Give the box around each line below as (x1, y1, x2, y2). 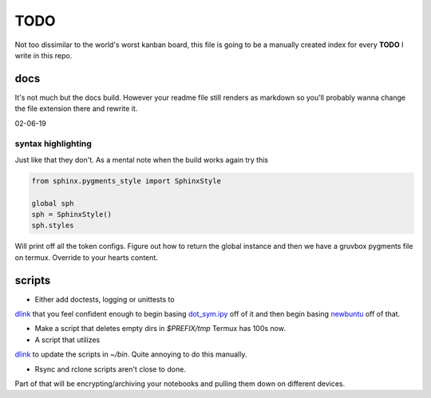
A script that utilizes (34, 335, 101, 345)
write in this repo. (14, 50, 73, 60)
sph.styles (31, 221, 74, 231)
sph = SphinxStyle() (31, 210, 112, 219)
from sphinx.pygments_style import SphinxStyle (31, 176, 221, 185)
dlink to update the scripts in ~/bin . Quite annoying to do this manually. (14, 349, 247, 359)
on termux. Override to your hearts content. (14, 252, 159, 262)
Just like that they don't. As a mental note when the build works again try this (14, 155, 269, 164)
